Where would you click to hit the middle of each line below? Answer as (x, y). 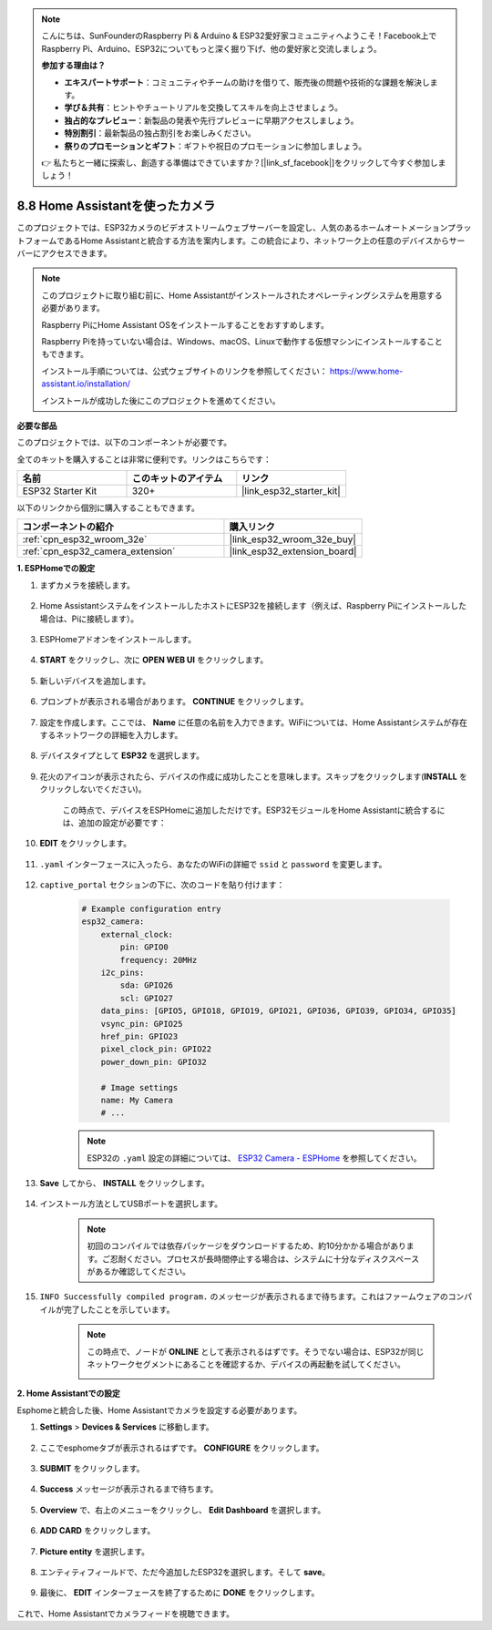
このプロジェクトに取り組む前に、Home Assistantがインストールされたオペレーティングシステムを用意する (242, 295)
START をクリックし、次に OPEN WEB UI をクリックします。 (154, 660)
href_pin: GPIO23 (139, 1036)
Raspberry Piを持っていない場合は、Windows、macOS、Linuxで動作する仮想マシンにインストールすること (242, 341)
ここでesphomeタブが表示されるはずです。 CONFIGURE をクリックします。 (182, 1448)
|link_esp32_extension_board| (293, 551)
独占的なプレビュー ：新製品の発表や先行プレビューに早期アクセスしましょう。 (211, 120)
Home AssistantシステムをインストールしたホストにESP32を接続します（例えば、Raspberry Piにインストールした (253, 606)
